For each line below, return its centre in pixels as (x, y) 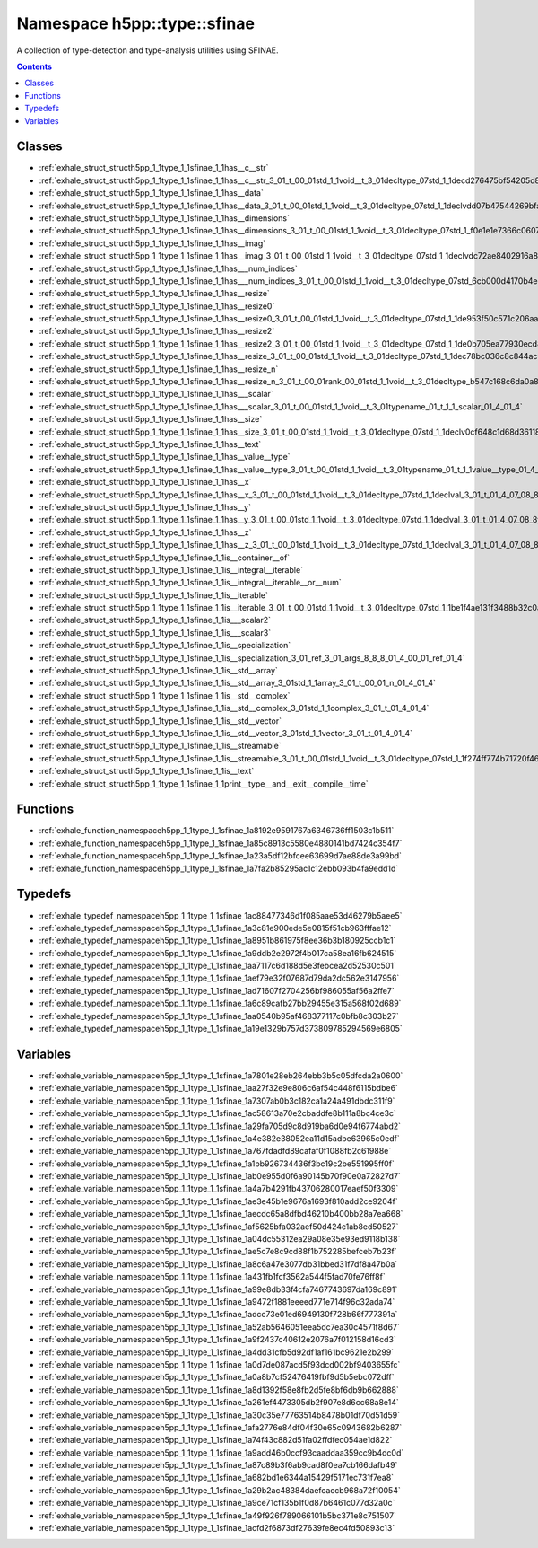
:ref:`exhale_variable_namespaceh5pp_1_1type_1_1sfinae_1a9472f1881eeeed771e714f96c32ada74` (217, 1301)
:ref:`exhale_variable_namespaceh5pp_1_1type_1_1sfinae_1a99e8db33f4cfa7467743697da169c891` (218, 1289)
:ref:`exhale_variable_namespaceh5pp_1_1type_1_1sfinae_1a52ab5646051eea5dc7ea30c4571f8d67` (220, 1327)
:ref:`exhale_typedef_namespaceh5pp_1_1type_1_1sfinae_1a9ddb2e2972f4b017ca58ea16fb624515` (218, 953)
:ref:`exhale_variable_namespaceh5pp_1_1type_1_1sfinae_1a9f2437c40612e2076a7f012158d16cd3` (217, 1340)
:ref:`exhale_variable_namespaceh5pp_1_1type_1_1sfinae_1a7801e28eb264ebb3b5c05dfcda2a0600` (221, 1075)
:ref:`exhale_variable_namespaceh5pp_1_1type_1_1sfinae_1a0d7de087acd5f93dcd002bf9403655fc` (220, 1364)
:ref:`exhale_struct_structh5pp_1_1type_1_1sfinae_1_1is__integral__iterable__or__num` (191, 583)
